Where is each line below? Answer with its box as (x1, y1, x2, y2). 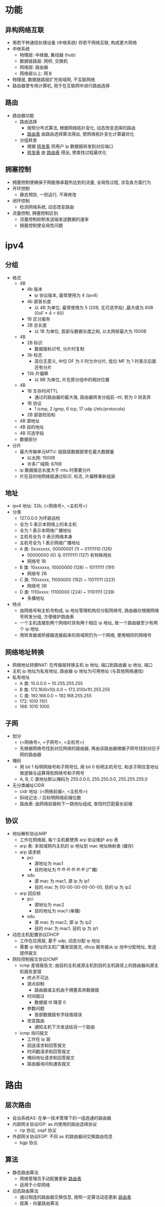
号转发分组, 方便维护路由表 (19, 614, 74, 620)
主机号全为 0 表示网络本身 (19, 534, 73, 540)
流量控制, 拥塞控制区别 (12, 210, 58, 216)
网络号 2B (27, 571, 47, 577)
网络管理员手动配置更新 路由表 (19, 1175, 82, 1181)
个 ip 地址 (19, 626, 39, 632)
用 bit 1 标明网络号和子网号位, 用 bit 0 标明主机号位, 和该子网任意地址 (19, 764, 159, 770)
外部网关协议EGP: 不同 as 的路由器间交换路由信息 (12, 1133, 113, 1139)
